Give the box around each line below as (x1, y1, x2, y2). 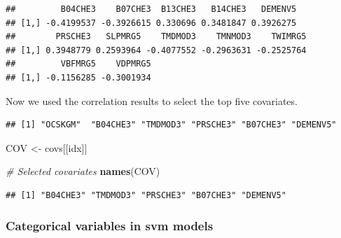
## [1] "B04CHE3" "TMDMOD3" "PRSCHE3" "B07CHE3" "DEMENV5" (6, 190, 286, 200)
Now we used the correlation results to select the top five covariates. (6, 93, 298, 108)
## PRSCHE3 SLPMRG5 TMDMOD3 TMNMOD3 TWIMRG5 (6, 31, 307, 42)
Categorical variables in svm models (6, 217, 214, 234)
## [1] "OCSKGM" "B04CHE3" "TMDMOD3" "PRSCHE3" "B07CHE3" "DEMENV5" (6, 120, 337, 130)
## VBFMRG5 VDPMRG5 (6, 59, 151, 69)
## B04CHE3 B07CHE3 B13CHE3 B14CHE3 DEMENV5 (6, 4, 297, 14)
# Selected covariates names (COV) (6, 164, 160, 178)
